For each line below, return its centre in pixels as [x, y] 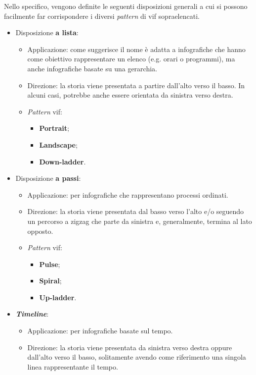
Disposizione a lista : [47, 32]
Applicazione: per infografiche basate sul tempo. [100, 331]
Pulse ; [50, 264]
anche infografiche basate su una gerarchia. [92, 68]
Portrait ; [54, 128]
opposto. [40, 231]
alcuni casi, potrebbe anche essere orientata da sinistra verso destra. [130, 95]
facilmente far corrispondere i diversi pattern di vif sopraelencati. [102, 16]
